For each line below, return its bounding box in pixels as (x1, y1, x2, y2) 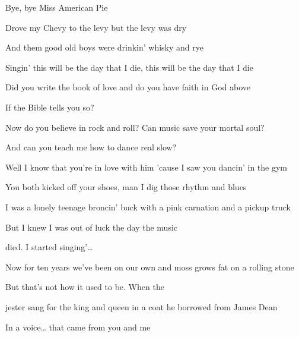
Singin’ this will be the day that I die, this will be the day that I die (5, 61, 253, 73)
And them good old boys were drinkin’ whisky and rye (5, 41, 203, 53)
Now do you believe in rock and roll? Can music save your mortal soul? (5, 121, 265, 133)
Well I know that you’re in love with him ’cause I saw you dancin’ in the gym (5, 160, 288, 173)
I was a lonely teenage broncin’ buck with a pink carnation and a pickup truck (5, 200, 291, 213)
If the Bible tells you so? (5, 100, 94, 113)
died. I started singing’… (5, 241, 93, 253)
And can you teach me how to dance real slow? (5, 141, 177, 153)
